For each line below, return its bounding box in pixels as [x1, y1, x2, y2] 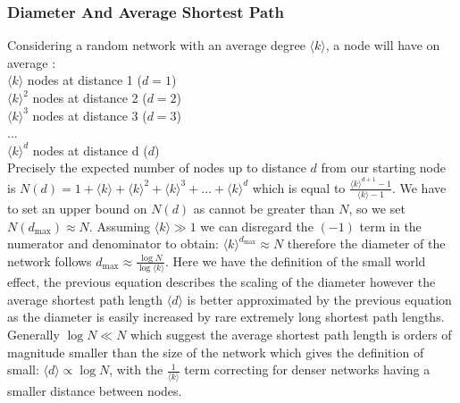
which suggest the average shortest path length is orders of [130, 325, 452, 344]
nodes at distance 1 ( [27, 71, 142, 89]
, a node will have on [325, 36, 440, 55]
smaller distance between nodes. [7, 381, 182, 399]
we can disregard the [200, 216, 314, 235]
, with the [109, 360, 163, 379]
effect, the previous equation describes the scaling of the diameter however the [7, 273, 436, 291]
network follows [7, 251, 92, 270]
